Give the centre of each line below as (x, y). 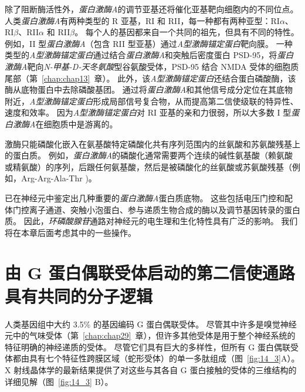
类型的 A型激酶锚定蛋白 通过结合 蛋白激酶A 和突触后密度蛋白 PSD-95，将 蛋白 (149, 55)
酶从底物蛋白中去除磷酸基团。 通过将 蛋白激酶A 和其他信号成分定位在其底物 (149, 89)
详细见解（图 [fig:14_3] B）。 (59, 381)
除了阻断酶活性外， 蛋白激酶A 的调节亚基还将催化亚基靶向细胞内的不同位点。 (152, 9)
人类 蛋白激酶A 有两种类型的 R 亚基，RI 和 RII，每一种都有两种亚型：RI (142, 20)
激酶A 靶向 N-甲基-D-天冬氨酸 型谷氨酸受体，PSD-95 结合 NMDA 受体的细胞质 (152, 66)
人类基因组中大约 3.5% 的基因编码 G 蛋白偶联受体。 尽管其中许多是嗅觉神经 (151, 324)
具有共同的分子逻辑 (79, 295)
